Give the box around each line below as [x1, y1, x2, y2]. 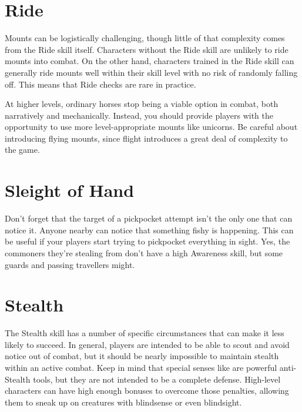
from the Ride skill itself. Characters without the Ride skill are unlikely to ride [5, 43, 288, 55]
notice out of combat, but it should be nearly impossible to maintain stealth [5, 350, 279, 362]
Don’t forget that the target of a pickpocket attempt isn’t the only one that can [5, 212, 293, 225]
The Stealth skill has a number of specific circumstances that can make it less [5, 327, 284, 339]
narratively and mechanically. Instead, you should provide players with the [5, 109, 273, 121]
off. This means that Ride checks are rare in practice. [5, 78, 196, 90]
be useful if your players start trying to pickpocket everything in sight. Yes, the [5, 235, 290, 247]
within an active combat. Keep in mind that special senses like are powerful [5, 361, 277, 374]
